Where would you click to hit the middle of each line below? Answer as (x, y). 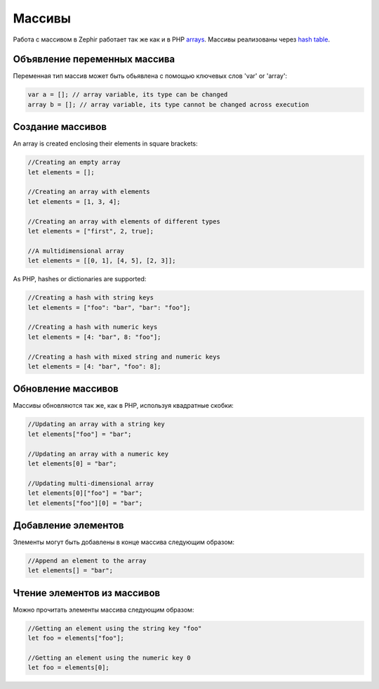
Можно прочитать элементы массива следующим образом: (104, 610)
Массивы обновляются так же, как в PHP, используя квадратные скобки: (124, 406)
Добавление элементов (68, 525)
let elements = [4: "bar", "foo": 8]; (94, 366)
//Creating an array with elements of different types (124, 221)
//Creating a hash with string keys (91, 298)
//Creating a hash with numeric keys (93, 327)
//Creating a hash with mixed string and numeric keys (124, 356)
